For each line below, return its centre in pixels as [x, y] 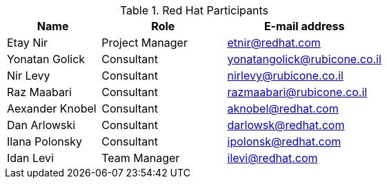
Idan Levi [30, 158]
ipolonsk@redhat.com [284, 141]
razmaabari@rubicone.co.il [297, 92]
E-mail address [304, 26]
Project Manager [145, 43]
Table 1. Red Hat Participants [194, 10]
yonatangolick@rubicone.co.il [304, 59]
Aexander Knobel [52, 108]
